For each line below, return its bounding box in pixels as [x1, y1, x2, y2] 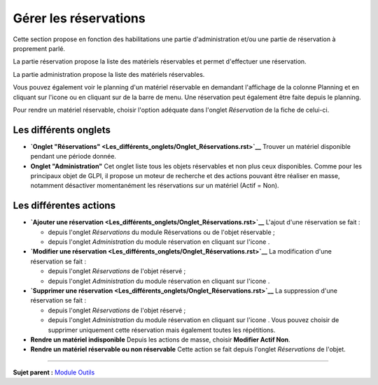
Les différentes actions [13, 200, 115, 212]
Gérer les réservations [13, 10, 146, 26]
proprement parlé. [13, 44, 66, 52]
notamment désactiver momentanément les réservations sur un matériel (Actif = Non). [30, 182, 279, 190]
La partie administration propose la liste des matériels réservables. [13, 70, 205, 78]
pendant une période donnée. [30, 152, 117, 161]
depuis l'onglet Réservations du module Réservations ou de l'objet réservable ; [48, 228, 276, 236]
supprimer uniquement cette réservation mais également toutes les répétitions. [48, 326, 276, 334]
